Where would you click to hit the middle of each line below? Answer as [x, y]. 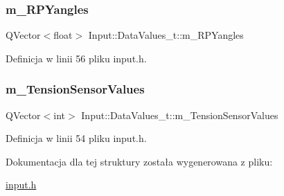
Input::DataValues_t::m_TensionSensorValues [180, 115]
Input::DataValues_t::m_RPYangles [166, 35]
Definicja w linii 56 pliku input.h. [76, 58]
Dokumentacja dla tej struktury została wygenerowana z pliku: [139, 161]
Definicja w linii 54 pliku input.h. [76, 138]
